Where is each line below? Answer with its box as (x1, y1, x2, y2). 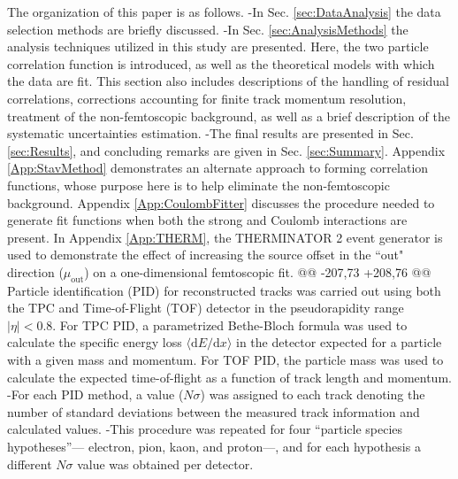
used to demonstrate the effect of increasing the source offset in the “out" (7, 245, 404, 264)
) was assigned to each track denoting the (200, 385, 425, 404)
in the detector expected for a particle (235, 333, 442, 352)
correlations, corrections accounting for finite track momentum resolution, (7, 89, 407, 107)
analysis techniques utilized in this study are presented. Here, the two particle (7, 37, 429, 56)
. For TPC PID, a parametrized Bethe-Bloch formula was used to (52, 315, 408, 334)
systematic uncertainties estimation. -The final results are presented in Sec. (7, 124, 414, 143)
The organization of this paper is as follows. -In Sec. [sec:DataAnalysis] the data (7, 3, 441, 20)
